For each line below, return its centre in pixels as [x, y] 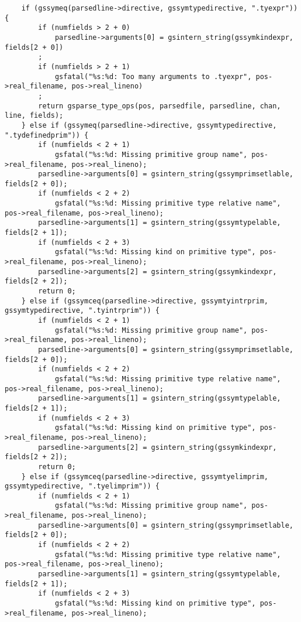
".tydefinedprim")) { [47, 135]
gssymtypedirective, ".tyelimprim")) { [82, 486]
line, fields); [34, 116]
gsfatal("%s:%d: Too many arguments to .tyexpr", [153, 76]
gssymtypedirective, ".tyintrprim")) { [82, 311]
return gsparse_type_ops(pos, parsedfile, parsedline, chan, [160, 106]
